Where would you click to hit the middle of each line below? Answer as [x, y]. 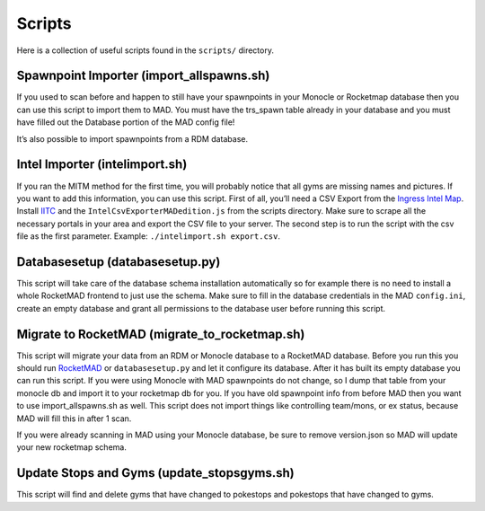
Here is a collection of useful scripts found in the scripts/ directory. [145, 50]
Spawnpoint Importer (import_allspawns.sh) [143, 76]
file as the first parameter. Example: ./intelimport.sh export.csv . [148, 236]
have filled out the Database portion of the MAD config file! [126, 122]
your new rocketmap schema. [72, 447]
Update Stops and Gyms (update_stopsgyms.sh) [156, 473]
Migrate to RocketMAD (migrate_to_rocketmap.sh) [161, 334]
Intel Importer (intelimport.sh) [102, 165]
